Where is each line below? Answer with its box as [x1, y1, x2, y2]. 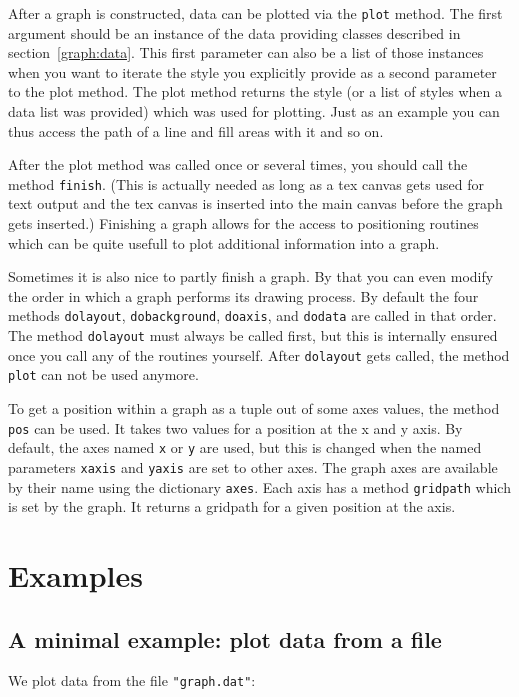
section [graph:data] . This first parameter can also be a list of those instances [8, 42, 484, 63]
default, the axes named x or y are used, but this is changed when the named [8, 437, 482, 458]
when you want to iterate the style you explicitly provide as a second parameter [8, 61, 497, 82]
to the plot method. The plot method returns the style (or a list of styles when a [8, 81, 502, 102]
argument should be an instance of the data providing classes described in [8, 22, 461, 43]
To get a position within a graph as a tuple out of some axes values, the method [8, 398, 500, 419]
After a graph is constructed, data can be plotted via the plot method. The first [8, 3, 503, 23]
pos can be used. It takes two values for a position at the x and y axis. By [8, 417, 463, 438]
